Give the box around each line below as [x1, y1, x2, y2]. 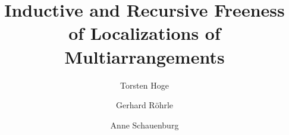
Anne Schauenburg [110, 118, 179, 131]
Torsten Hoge [120, 79, 169, 91]
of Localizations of [68, 21, 221, 45]
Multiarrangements [64, 44, 225, 68]
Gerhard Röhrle [115, 99, 174, 111]
